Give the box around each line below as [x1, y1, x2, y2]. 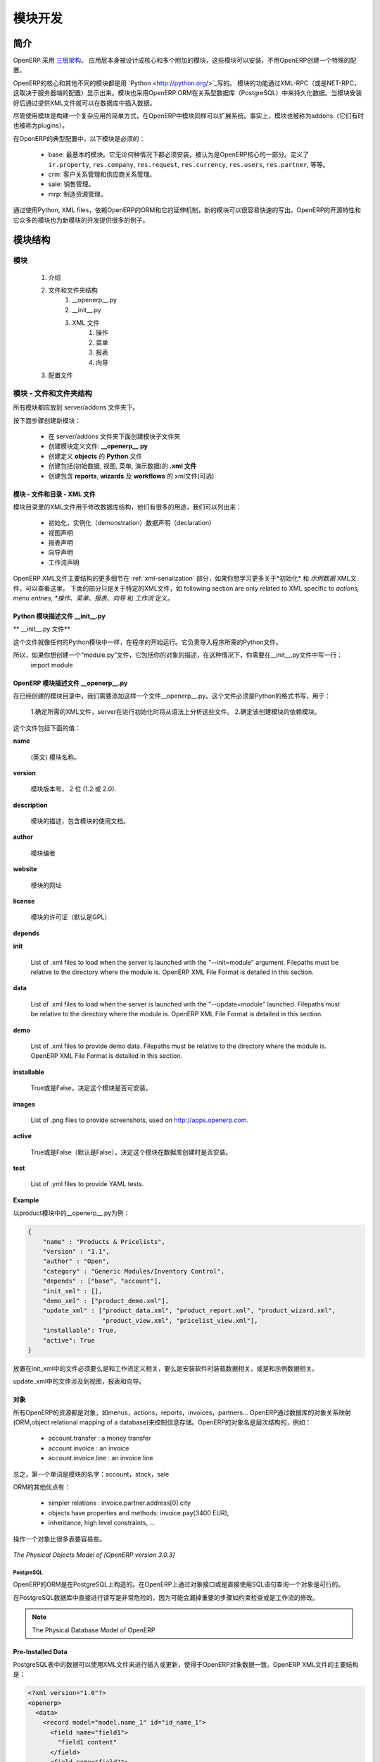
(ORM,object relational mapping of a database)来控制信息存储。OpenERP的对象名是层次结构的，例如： [13, 1418, 312, 1427]
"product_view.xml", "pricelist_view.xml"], [102, 1317, 258, 1324]
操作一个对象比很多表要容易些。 [13, 1534, 106, 1543]
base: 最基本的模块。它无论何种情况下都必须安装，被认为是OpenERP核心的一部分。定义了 [48, 150, 310, 159]
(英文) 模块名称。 [30, 753, 81, 761]
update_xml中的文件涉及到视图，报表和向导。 [13, 1377, 146, 1386]
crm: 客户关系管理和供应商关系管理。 [48, 170, 156, 178]
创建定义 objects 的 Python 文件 [48, 452, 143, 460]
